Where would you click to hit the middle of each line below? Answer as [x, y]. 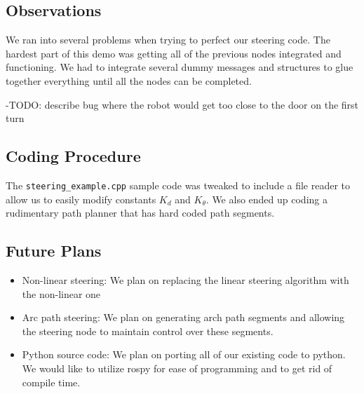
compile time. [51, 382]
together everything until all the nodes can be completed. [129, 80]
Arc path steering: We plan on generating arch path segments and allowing [183, 317]
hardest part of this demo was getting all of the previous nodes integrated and [174, 53]
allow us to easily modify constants [81, 199]
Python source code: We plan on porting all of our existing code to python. [184, 354]
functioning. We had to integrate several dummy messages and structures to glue [180, 67]
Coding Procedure [73, 156]
